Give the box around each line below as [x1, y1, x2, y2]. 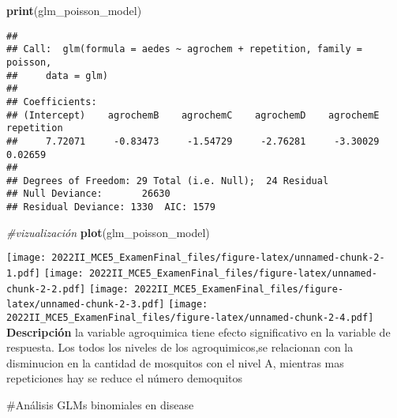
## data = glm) [6, 70, 108, 81]
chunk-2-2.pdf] [6, 283, 86, 295]
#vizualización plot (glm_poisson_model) [6, 224, 210, 240]
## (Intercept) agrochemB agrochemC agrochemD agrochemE [6, 109, 380, 121]
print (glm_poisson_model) [6, 2, 142, 18]
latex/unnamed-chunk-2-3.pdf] [6, 299, 165, 311]
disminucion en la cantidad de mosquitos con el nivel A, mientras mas [6, 354, 344, 371]
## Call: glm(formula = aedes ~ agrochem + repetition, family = [6, 43, 363, 55]
